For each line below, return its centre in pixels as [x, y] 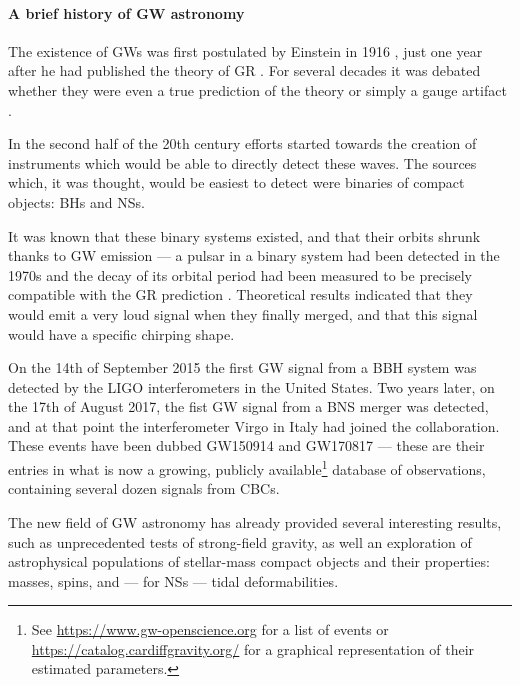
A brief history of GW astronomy [126, 12]
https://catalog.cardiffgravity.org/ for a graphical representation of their [253, 648]
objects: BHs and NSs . [76, 201]
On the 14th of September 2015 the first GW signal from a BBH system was [242, 367]
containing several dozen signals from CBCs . [144, 488]
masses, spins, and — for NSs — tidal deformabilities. [173, 580]
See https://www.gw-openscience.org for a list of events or [210, 629]
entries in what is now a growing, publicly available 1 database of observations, [247, 467]
